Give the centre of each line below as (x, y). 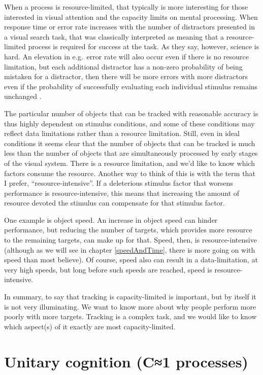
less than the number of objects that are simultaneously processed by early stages (131, 153)
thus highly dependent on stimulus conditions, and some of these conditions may (129, 123)
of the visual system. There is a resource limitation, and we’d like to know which (129, 163)
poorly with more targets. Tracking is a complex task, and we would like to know (130, 316)
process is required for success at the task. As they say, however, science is (144, 46)
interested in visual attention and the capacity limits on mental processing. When (131, 16)
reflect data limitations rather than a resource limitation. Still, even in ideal (122, 133)
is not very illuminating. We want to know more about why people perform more (130, 306)
